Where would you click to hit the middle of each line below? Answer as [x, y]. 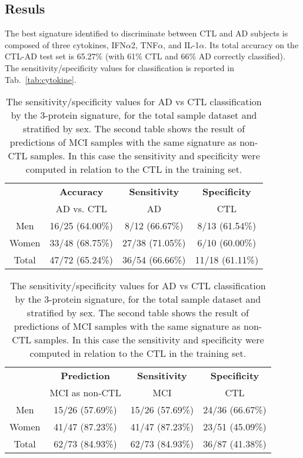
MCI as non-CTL [85, 393]
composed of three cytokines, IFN [66, 44]
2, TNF [145, 44]
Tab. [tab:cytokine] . [41, 79]
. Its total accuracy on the [252, 44]
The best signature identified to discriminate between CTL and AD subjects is [146, 33]
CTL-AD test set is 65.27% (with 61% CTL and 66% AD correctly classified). [145, 56]
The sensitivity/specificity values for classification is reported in [119, 67]
